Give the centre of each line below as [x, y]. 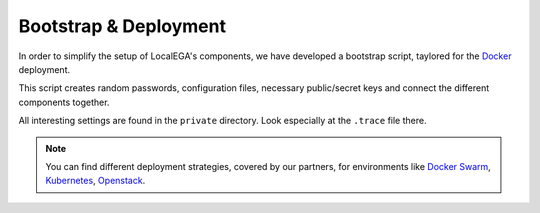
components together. [64, 102]
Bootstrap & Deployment [122, 26]
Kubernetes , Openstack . [95, 181]
